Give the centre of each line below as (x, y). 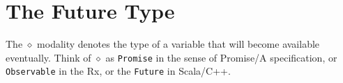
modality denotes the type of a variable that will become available (178, 44)
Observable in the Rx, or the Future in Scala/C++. (118, 71)
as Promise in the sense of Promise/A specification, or (221, 57)
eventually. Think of (48, 57)
